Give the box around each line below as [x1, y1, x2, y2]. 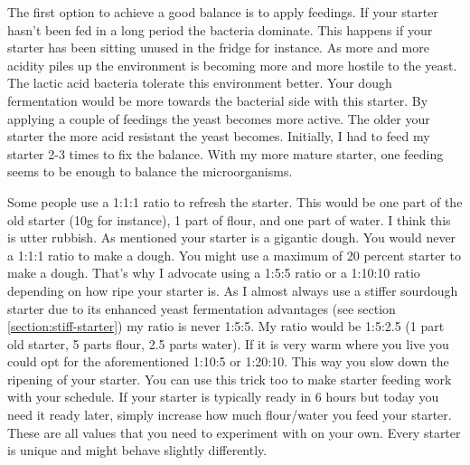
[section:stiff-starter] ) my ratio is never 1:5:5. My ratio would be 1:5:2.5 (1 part [7, 317, 445, 336]
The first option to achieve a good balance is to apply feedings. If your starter [7, 3, 438, 21]
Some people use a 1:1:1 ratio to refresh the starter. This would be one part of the [7, 192, 463, 211]
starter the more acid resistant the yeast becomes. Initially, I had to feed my [7, 127, 430, 146]
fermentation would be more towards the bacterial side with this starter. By [7, 90, 428, 109]
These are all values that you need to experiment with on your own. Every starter [7, 422, 461, 441]
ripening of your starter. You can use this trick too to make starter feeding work [7, 369, 452, 388]
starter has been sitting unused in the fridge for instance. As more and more [7, 38, 429, 57]
